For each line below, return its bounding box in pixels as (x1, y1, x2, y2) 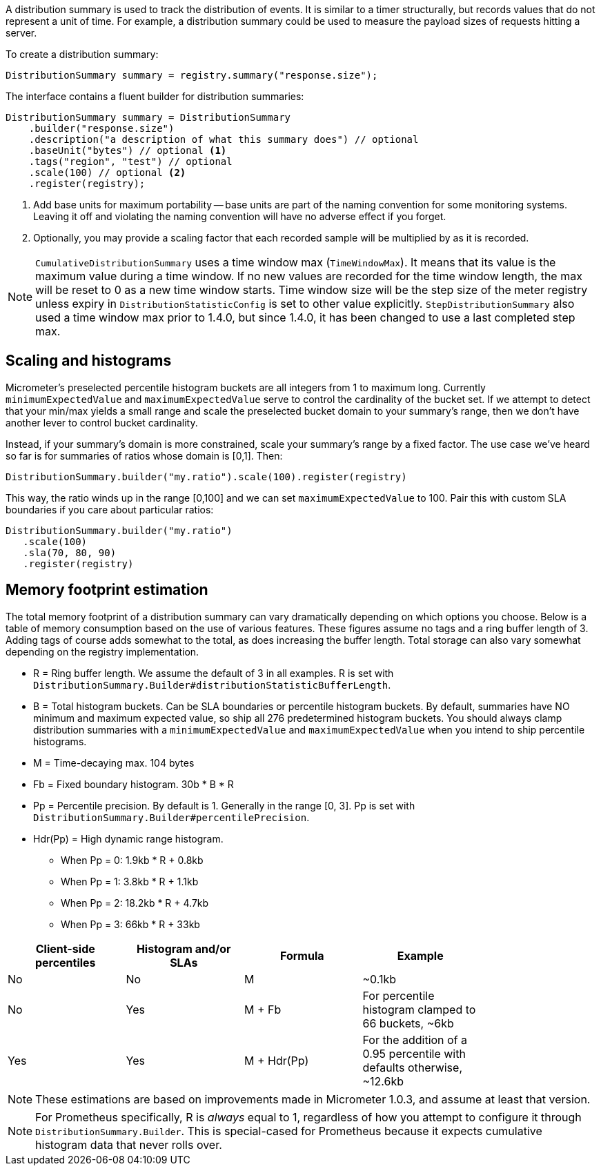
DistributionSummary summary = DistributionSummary (6, 112, 291, 123)
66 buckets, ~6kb (362, 1016, 454, 1030)
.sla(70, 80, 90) (23, 547, 117, 558)
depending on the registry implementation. (6, 645, 199, 658)
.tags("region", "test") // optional (28, 156, 233, 167)
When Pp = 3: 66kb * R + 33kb (61, 918, 200, 930)
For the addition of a (362, 1032, 468, 1047)
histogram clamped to (362, 1002, 476, 1016)
